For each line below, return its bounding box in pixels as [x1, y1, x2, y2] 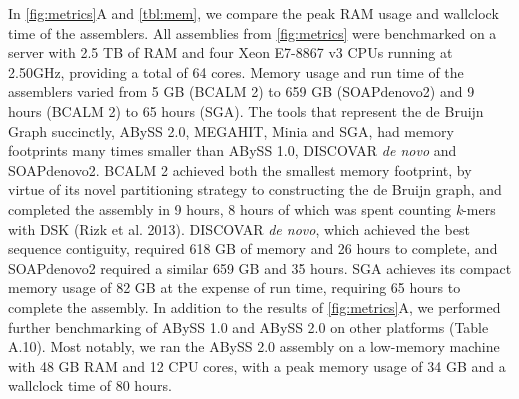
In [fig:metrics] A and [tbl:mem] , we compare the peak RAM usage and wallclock [8, 3, 499, 23]
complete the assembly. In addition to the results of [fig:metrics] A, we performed [8, 296, 501, 317]
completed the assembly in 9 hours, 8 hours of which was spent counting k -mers [8, 198, 496, 219]
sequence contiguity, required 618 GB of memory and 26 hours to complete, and [8, 238, 498, 259]
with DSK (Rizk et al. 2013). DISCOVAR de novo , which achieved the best [8, 218, 470, 239]
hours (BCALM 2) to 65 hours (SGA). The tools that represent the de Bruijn [8, 100, 484, 121]
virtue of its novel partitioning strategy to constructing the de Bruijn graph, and [8, 179, 502, 200]
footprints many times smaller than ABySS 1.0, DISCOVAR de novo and [8, 140, 457, 161]
